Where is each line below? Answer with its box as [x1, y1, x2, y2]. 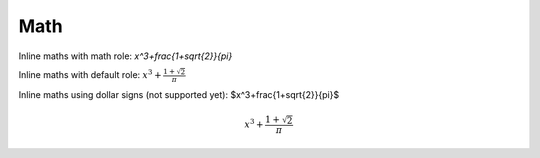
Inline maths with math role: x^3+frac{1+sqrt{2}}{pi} [18, 50, 233, 62]
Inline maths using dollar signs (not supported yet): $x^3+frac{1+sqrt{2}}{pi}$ [18, 88, 340, 100]
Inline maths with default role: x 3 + [18, 68, 162, 80]
